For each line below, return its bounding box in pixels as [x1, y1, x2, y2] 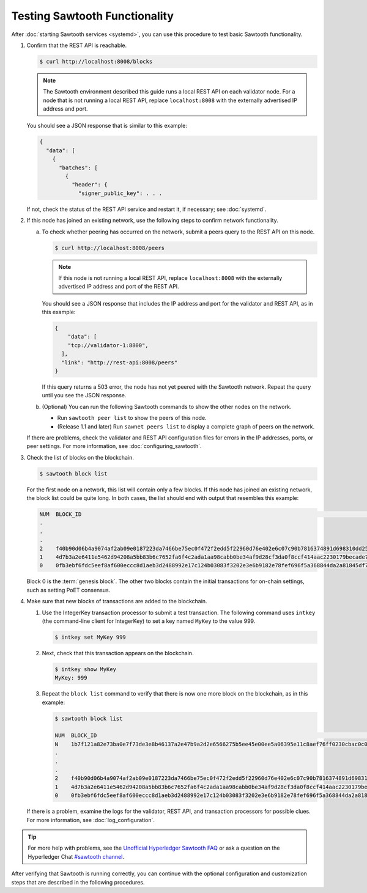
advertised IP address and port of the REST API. [58, 283, 180, 290]
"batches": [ [59, 164, 98, 171]
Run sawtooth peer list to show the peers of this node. [57, 414, 207, 422]
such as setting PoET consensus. [26, 586, 111, 593]
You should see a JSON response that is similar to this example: [26, 122, 188, 130]
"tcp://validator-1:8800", [67, 342, 149, 348]
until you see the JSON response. [42, 392, 127, 399]
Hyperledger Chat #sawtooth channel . [28, 853, 125, 860]
